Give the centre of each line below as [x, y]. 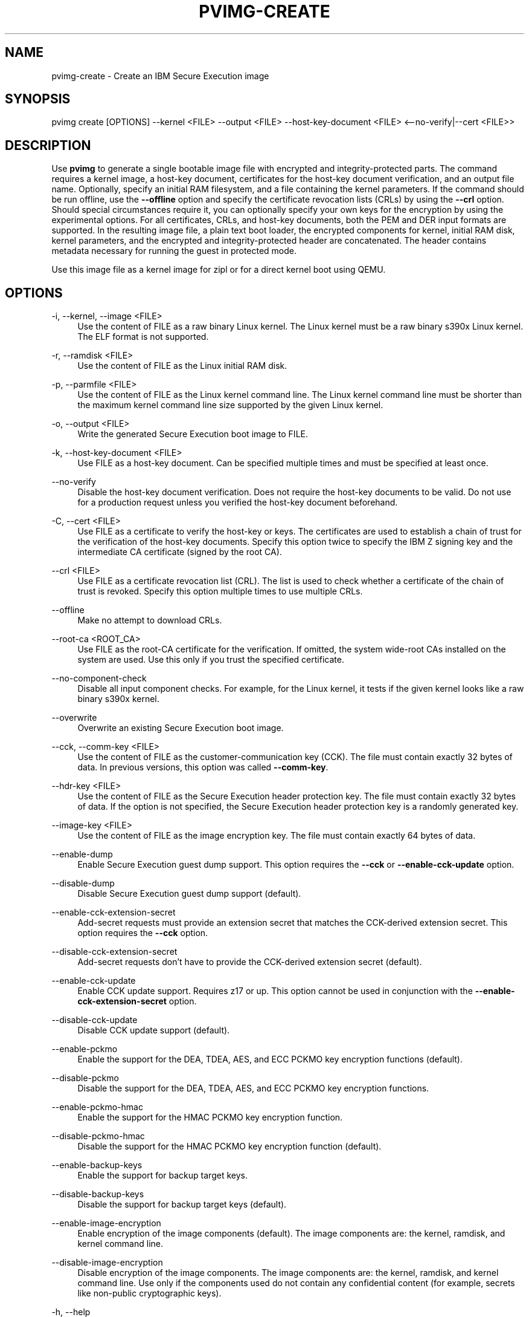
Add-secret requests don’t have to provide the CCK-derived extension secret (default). [250, 962]
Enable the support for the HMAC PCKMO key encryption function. [210, 1117]
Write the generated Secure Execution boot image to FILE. [193, 434]
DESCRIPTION [48, 145]
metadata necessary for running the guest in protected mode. [174, 251]
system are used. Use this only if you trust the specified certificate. [211, 660]
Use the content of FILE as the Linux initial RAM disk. [182, 366]
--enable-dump [82, 854]
